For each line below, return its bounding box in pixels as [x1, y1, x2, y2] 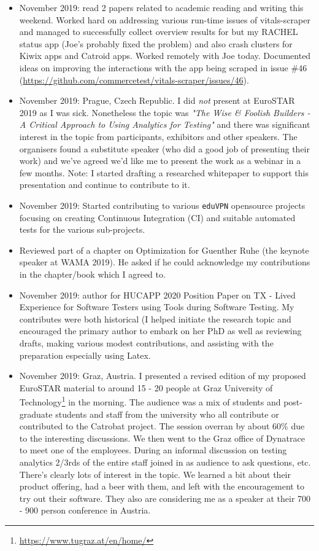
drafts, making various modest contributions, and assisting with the [19, 336, 274, 349]
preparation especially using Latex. [19, 348, 151, 361]
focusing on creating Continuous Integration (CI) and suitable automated [19, 211, 296, 224]
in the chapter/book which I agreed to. [19, 267, 166, 280]
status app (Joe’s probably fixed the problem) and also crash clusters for [19, 37, 293, 50]
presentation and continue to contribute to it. [19, 178, 190, 191]
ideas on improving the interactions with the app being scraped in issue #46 [19, 61, 307, 74]
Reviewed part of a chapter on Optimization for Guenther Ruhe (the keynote [19, 243, 309, 256]
